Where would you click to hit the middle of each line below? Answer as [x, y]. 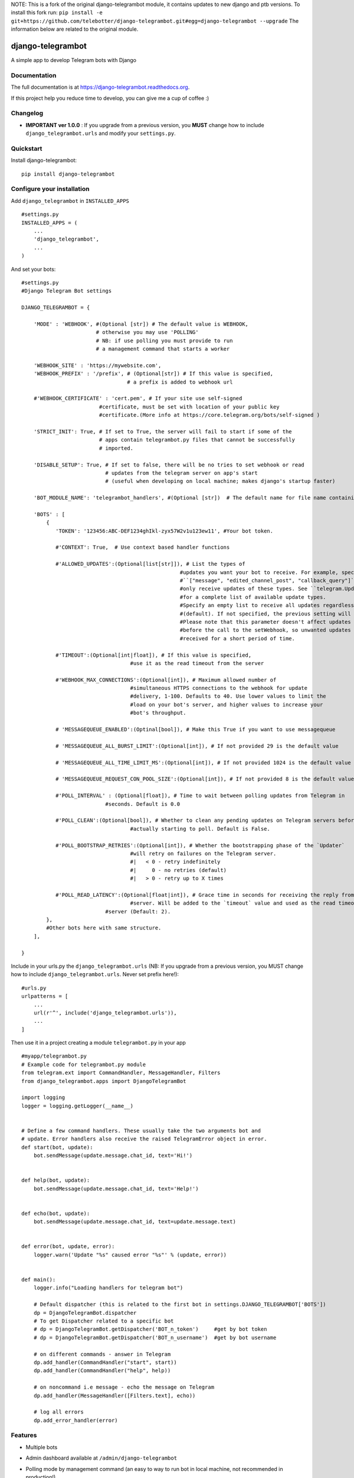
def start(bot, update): [57, 1147]
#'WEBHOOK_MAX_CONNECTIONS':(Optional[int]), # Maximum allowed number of [166, 680]
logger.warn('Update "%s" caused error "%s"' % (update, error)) [130, 1255]
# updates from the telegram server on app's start [181, 473]
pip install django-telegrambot [68, 174]
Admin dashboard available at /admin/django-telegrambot [101, 1458]
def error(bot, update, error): [68, 1247]
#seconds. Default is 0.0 [142, 804]
